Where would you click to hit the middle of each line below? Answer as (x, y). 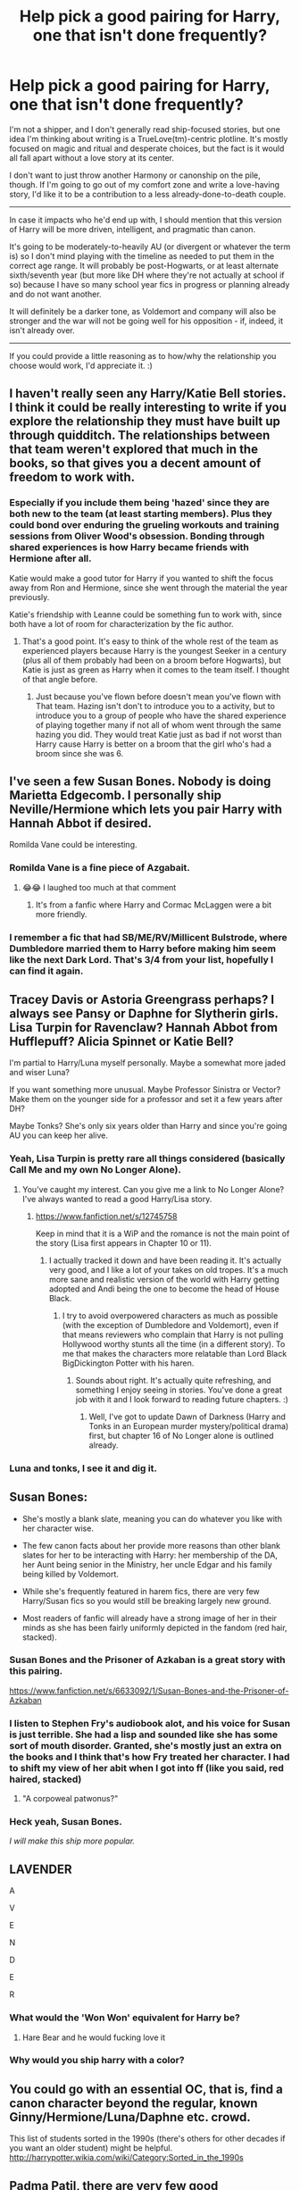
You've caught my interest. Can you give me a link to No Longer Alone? (153, 1189)
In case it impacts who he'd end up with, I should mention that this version (146, 220)
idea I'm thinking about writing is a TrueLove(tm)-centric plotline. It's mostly (149, 138)
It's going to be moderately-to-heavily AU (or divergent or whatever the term (150, 247)
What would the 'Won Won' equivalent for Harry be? (125, 2018)
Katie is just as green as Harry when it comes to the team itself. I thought (156, 669)
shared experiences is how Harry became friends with (129, 547)
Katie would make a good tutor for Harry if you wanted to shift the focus (142, 578)
